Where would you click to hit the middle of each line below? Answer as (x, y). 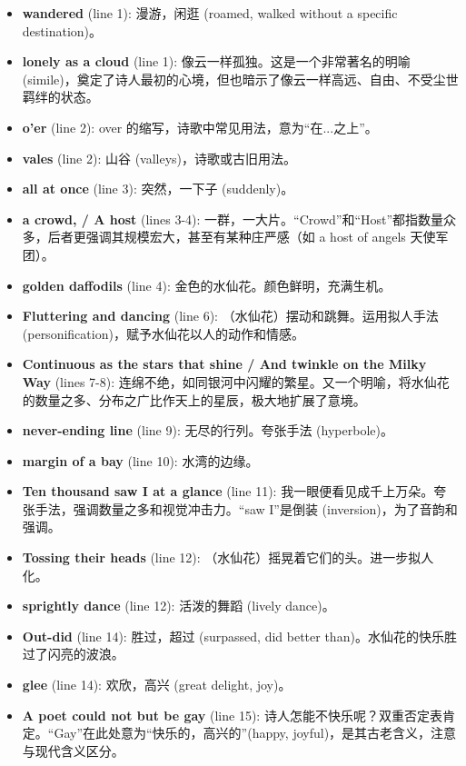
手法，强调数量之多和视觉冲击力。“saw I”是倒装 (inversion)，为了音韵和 (246, 508)
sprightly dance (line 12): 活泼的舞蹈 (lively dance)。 (178, 606)
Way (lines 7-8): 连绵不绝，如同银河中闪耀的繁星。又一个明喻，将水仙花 (236, 381)
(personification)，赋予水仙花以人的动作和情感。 (163, 333)
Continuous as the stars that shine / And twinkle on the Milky (224, 364)
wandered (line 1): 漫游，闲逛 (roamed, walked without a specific (210, 13)
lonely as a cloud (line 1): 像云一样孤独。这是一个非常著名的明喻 (216, 61)
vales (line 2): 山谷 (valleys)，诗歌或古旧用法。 (159, 158)
